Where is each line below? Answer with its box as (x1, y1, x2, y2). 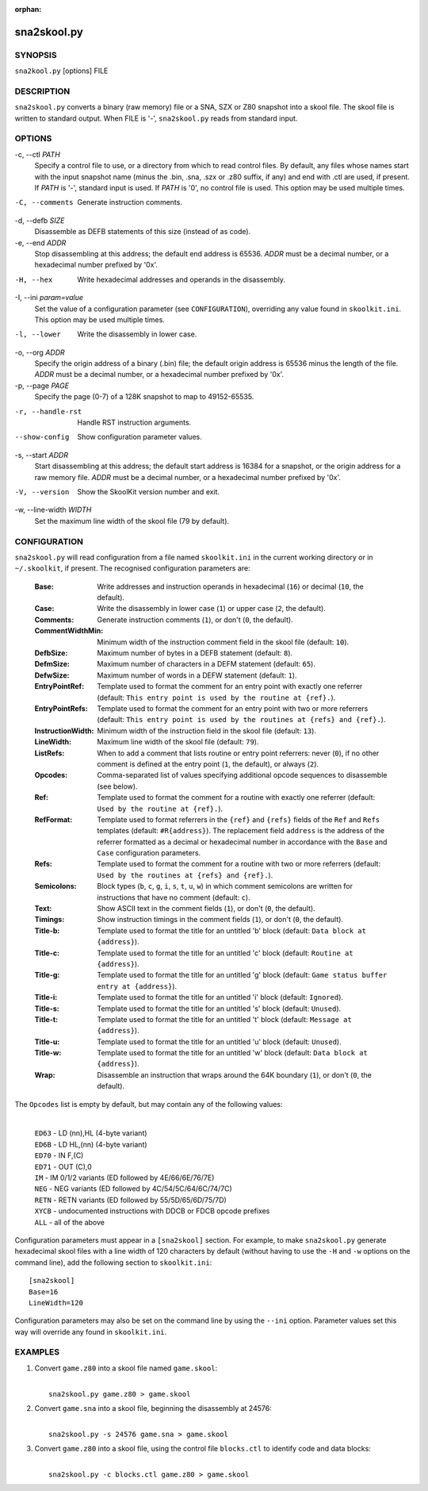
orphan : (14, 5, 42, 13)
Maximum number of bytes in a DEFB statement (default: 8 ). (97, 648, 293, 658)
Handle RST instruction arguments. (77, 417, 192, 428)
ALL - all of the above (34, 1217, 105, 1227)
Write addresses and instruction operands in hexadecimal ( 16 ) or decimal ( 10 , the (97, 582, 364, 591)
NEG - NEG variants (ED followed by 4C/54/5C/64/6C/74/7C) (34, 1184, 233, 1193)
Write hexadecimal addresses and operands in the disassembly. (77, 275, 285, 284)
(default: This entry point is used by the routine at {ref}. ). (97, 693, 336, 702)
